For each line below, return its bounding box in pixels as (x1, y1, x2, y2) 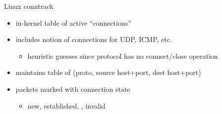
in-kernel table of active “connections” (15, 17, 131, 28)
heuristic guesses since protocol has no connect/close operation (27, 50, 218, 61)
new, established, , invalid (27, 100, 106, 111)
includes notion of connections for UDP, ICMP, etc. (15, 34, 172, 44)
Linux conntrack (4, 1, 54, 11)
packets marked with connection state (15, 83, 130, 94)
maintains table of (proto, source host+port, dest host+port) (15, 67, 201, 77)
